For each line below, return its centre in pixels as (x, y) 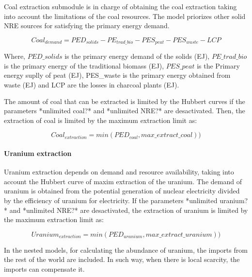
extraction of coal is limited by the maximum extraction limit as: (101, 120)
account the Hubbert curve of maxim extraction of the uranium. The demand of (123, 181)
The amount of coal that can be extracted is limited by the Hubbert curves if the (125, 101)
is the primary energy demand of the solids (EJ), (137, 56)
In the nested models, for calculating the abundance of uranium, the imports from (126, 250)
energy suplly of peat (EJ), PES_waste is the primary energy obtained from (117, 75)
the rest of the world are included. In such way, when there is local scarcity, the (122, 259)
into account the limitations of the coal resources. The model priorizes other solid (125, 16)
